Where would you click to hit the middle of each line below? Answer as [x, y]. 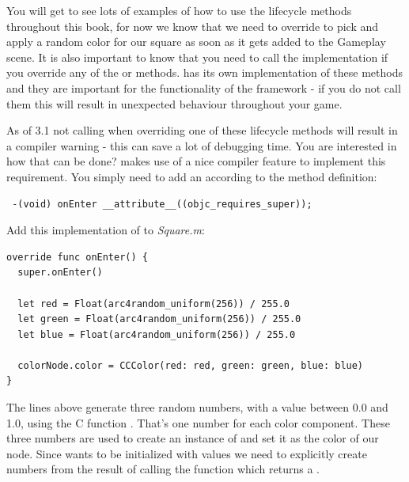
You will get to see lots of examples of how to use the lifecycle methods [179, 10]
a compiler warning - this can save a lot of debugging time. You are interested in [202, 145]
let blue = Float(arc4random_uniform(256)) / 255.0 [157, 334]
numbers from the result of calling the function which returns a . [163, 469]
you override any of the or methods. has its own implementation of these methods [204, 72]
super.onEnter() [60, 273]
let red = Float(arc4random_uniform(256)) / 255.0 [153, 304]
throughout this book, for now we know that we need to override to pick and [193, 26]
